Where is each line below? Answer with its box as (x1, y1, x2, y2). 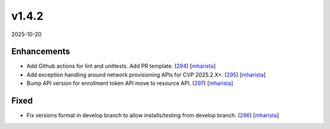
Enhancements (11, 46, 70, 57)
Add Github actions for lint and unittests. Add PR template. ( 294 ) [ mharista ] (26, 62, 216, 70)
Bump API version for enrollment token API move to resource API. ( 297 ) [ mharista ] (26, 79, 233, 87)
